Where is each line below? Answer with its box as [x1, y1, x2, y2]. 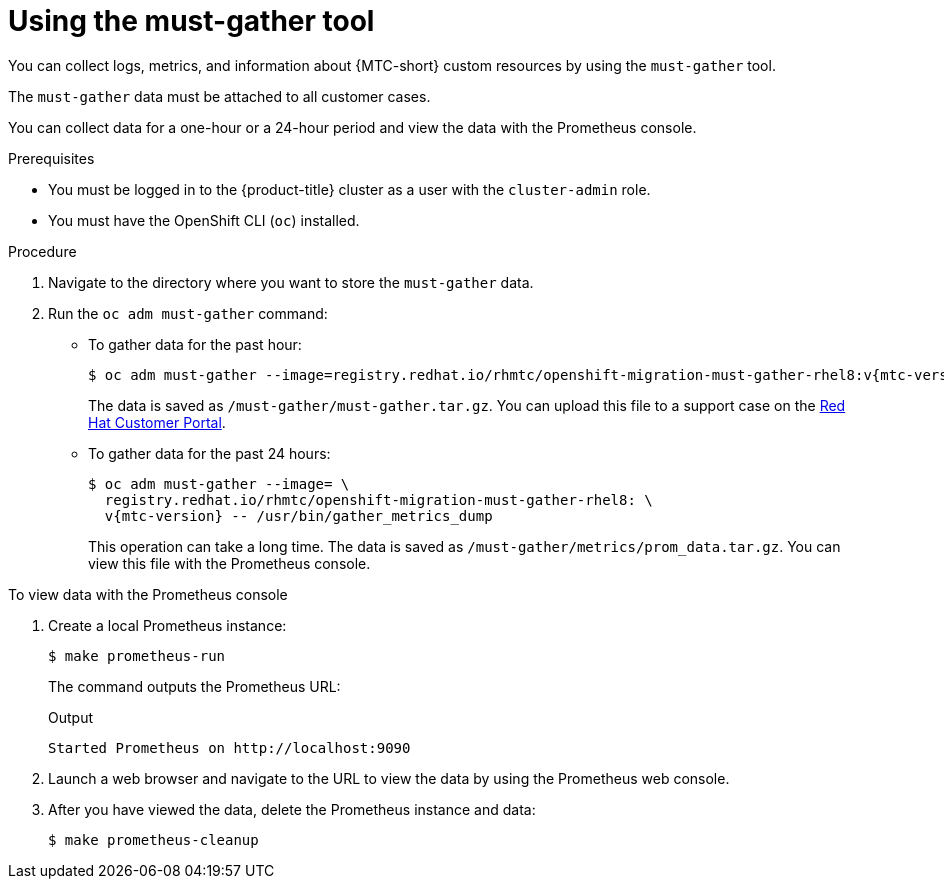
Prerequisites [8, 149, 95, 167]
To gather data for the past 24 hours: [88, 444, 331, 462]
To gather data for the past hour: [88, 335, 302, 353]
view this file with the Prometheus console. [88, 554, 371, 572]
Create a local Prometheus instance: [48, 616, 287, 634]
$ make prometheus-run [48, 647, 226, 664]
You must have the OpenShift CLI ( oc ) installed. [48, 211, 360, 229]
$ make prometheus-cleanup [48, 831, 259, 848]
